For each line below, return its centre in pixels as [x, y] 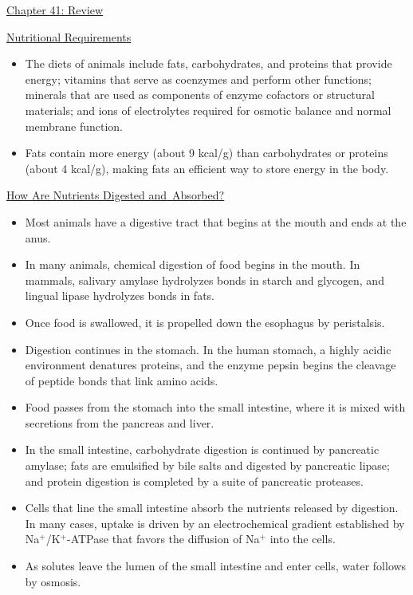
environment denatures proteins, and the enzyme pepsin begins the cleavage [210, 365]
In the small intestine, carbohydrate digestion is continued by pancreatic [202, 449]
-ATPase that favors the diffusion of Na [163, 539]
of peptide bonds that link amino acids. [122, 380]
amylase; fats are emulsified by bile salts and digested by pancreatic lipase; [207, 465]
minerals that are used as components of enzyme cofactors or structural [200, 95]
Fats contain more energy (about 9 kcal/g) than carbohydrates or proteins [206, 153]
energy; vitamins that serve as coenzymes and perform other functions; [198, 79]
